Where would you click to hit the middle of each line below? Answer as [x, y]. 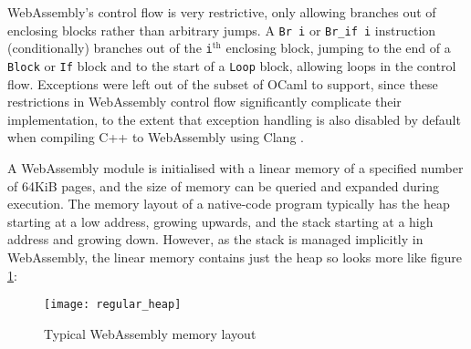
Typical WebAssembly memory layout [150, 333]
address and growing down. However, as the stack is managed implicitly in [215, 239]
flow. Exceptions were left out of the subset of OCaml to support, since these [223, 83]
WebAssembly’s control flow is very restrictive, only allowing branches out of [222, 12]
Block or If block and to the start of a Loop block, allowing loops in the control [232, 65]
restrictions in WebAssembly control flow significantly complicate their [204, 102]
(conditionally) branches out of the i [110, 48]
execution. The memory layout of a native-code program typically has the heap [229, 204]
